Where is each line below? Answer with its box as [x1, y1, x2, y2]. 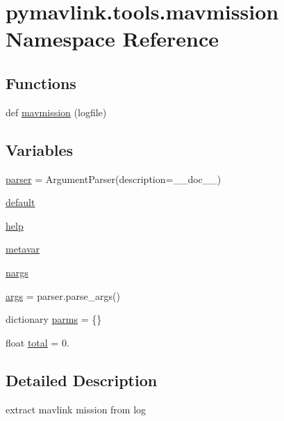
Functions [6, 72, 76, 93]
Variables [6, 138, 74, 160]
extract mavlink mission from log [6, 402, 147, 416]
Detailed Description [6, 369, 158, 390]
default [6, 195, 35, 209]
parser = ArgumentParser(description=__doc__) [6, 171, 222, 186]
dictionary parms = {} [6, 312, 102, 326]
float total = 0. [6, 335, 69, 349]
